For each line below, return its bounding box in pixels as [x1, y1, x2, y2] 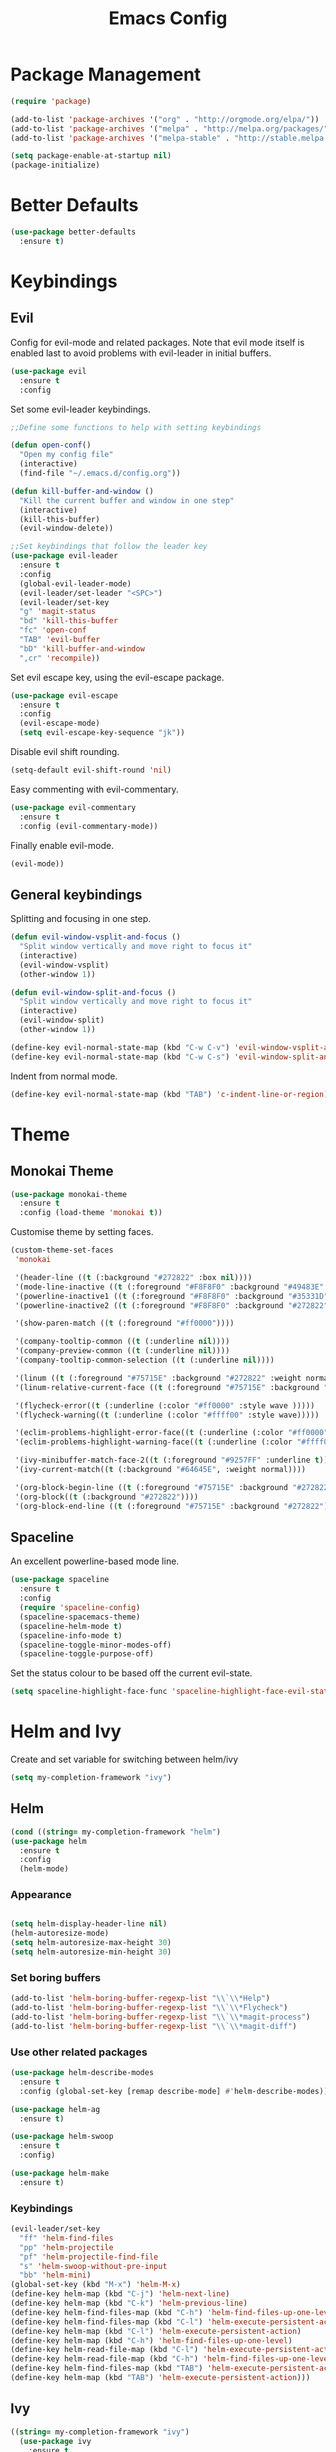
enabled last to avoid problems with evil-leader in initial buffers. [10, 347, 272, 359]
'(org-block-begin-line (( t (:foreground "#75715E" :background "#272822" [14, 1482, 333, 1492]
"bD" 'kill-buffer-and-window [19, 643, 145, 654]
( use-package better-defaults [10, 227, 137, 237]
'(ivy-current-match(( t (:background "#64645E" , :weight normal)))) [14, 1465, 307, 1475]
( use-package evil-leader [10, 551, 118, 561]
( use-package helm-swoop [10, 2132, 114, 2142]
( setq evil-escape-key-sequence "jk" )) [19, 728, 186, 738]
